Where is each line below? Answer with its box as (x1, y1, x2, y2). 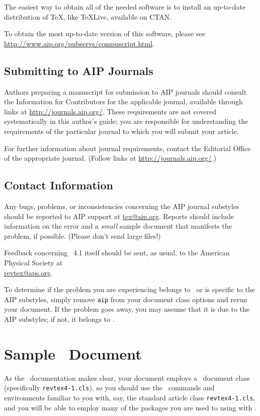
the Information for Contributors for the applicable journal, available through (4, 96, 243, 107)
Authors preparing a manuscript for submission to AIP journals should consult (4, 86, 247, 97)
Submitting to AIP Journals (4, 62, 153, 78)
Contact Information (4, 177, 113, 193)
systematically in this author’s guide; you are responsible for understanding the (4, 116, 248, 126)
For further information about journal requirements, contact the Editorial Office (4, 143, 251, 153)
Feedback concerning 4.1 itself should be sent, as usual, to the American (4, 247, 230, 258)
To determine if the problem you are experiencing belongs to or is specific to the (4, 284, 255, 295)
